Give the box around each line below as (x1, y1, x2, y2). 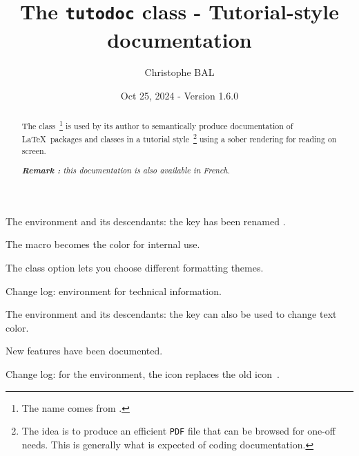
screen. (21, 144, 46, 156)
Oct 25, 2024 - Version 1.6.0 (120, 88, 239, 103)
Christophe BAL (144, 65, 215, 79)
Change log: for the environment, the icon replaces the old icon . (6, 367, 280, 381)
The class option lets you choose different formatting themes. (6, 260, 264, 275)
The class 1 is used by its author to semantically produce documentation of (21, 118, 293, 132)
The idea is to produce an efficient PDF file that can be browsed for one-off (21, 424, 336, 438)
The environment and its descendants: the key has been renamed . (6, 213, 286, 228)
